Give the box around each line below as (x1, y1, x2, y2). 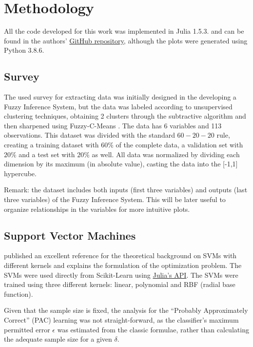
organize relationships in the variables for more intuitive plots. (4, 204, 190, 214)
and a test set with (19, 149, 75, 159)
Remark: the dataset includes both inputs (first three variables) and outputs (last (4, 184, 248, 195)
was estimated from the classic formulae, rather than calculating (57, 324, 249, 334)
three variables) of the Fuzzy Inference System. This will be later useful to (4, 194, 226, 204)
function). (4, 288, 33, 299)
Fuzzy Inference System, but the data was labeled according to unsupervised (4, 101, 233, 111)
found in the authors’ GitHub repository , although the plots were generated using (4, 35, 248, 45)
